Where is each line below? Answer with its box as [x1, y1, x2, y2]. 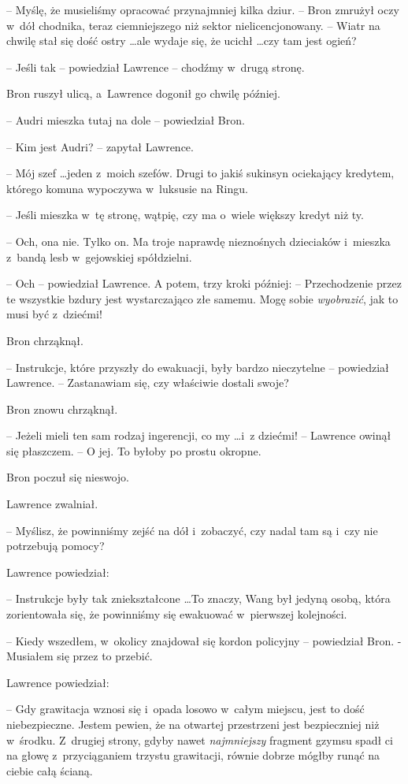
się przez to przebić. [57, 648, 153, 664]
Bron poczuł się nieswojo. [6, 469, 129, 485]
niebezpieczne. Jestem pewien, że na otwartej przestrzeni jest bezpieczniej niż [6, 716, 380, 732]
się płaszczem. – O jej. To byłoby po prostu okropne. [6, 442, 261, 459]
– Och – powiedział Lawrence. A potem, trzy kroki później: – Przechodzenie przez [6, 275, 402, 292]
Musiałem [6, 648, 54, 664]
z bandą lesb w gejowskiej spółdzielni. [6, 248, 192, 265]
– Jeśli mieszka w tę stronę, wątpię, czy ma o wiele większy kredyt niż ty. [6, 206, 364, 223]
